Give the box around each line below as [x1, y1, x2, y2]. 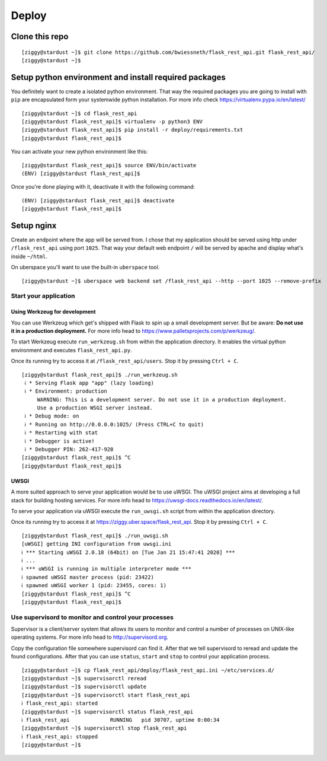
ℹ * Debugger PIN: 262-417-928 [24, 446, 114, 453]
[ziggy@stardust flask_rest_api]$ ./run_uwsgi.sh [21, 532, 169, 539]
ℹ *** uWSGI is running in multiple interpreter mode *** [21, 565, 192, 572]
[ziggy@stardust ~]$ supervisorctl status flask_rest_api [21, 708, 194, 715]
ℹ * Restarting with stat [24, 429, 98, 436]
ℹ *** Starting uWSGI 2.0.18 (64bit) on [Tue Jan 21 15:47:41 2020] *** [21, 549, 235, 556]
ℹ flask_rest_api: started [21, 700, 98, 707]
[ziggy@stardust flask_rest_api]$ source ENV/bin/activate [21, 162, 197, 168]
